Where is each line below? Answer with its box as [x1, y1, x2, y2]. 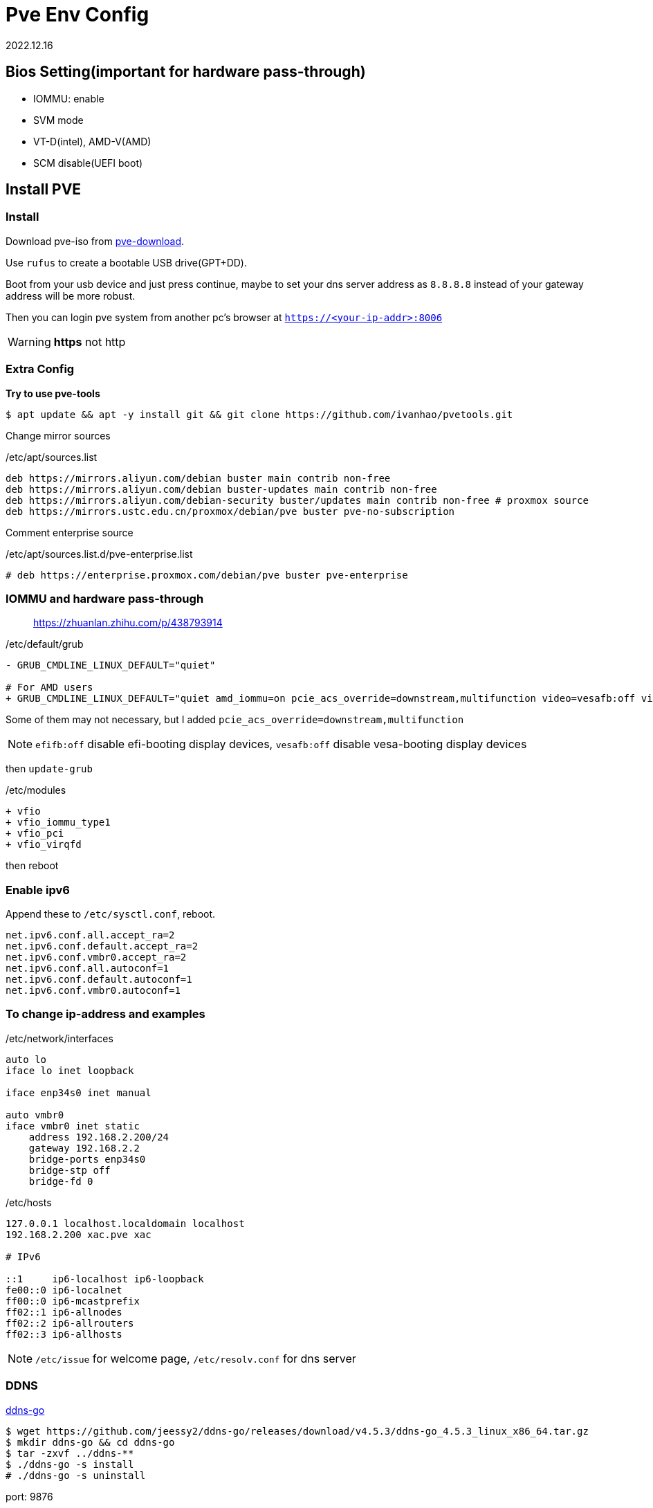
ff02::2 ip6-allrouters [6, 1317, 134, 1329]
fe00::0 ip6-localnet [6, 1284, 122, 1296]
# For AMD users [6, 682, 93, 693]
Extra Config [6, 362, 75, 376]
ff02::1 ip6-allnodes [6, 1306, 122, 1318]
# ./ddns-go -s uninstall [6, 1469, 146, 1481]
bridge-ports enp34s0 [28, 1153, 146, 1165]
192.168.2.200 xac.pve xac [6, 1228, 151, 1240]
